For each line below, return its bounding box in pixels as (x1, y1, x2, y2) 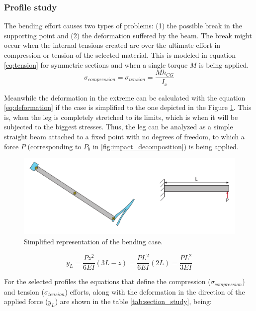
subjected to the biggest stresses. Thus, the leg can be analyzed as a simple (4, 121, 233, 132)
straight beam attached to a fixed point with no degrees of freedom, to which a (4, 131, 245, 142)
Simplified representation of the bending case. (24, 236, 163, 247)
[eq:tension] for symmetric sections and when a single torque (4, 59, 188, 70)
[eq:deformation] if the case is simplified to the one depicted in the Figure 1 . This (4, 102, 252, 112)
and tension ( (4, 286, 44, 297)
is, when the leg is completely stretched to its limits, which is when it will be (4, 111, 238, 122)
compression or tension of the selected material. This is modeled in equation (4, 50, 236, 60)
